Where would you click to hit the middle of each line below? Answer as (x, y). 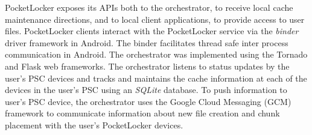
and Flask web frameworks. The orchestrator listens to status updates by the (147, 66)
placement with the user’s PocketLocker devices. (94, 124)
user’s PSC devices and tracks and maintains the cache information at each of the (156, 78)
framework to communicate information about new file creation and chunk (142, 113)
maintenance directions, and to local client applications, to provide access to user (155, 19)
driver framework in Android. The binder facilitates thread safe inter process (147, 42)
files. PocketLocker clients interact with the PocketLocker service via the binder (152, 31)
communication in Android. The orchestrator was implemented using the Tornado (156, 54)
